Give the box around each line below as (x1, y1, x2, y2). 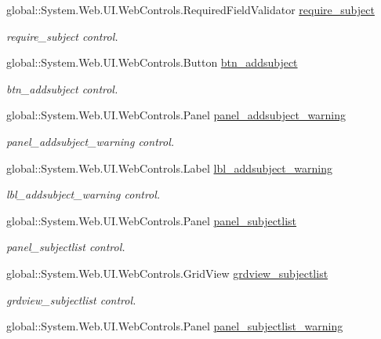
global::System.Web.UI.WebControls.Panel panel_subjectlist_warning (6, 318, 343, 334)
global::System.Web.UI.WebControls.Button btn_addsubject (6, 54, 298, 71)
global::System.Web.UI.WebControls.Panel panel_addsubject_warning (6, 107, 347, 123)
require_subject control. (6, 27, 118, 44)
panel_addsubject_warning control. (6, 133, 175, 149)
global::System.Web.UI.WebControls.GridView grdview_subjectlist (6, 264, 328, 281)
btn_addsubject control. (6, 80, 118, 97)
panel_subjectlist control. (6, 239, 125, 255)
